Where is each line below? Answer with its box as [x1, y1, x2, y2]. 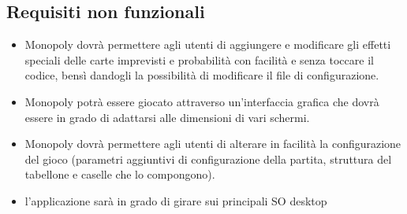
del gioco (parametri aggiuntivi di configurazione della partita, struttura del [24, 150, 392, 167]
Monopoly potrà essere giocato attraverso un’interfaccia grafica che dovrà [24, 93, 379, 109]
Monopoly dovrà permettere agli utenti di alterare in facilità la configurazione [24, 135, 401, 152]
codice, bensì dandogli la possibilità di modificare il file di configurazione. [24, 67, 379, 83]
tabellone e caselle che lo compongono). [24, 166, 215, 183]
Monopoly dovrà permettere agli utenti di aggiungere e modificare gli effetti [24, 36, 391, 53]
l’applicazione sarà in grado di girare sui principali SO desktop [24, 192, 327, 208]
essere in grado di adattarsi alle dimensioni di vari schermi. [24, 109, 310, 125]
